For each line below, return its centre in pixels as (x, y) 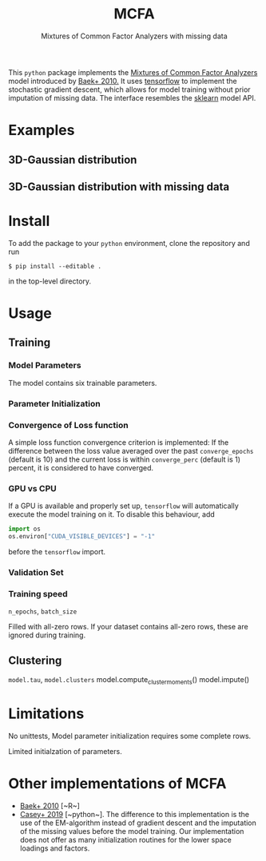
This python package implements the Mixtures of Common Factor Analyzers (133, 72)
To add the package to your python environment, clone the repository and (129, 243)
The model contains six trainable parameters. (83, 383)
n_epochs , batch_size (43, 611)
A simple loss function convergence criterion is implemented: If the (119, 442)
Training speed (38, 593)
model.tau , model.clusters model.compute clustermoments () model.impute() (129, 680)
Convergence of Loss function (69, 425)
